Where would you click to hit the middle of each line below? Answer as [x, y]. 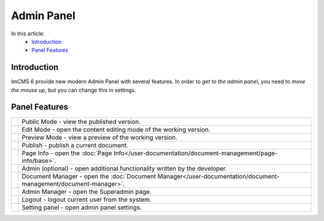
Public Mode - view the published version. [81, 122]
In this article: [28, 34]
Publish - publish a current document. [75, 145]
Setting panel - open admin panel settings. [82, 207]
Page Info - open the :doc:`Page [67, 153]
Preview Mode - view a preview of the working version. [100, 137]
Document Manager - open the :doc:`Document [89, 176]
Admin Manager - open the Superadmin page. [87, 192]
